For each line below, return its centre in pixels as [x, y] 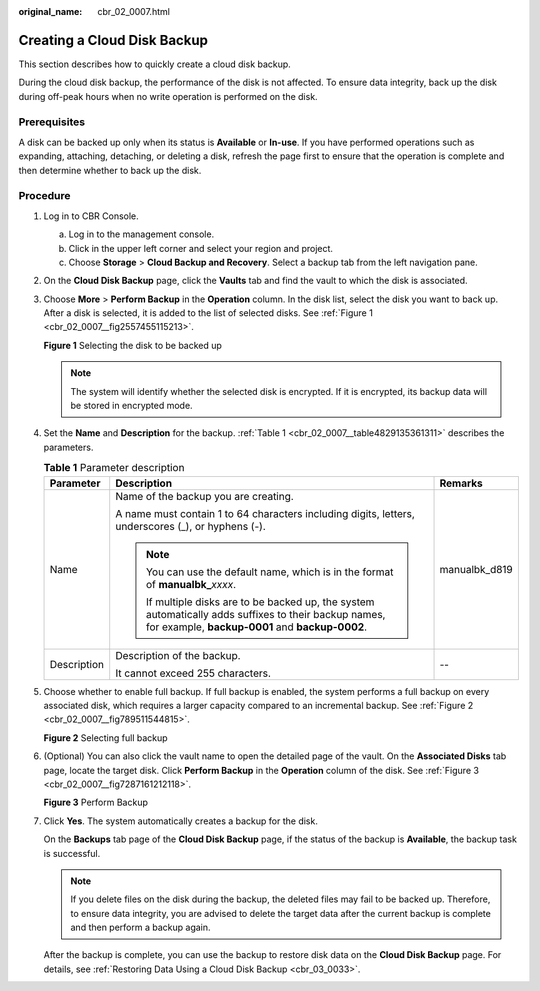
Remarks [461, 483]
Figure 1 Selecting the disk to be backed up [132, 345]
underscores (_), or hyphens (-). [190, 526]
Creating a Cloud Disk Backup [113, 40]
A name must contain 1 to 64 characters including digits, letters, [265, 513]
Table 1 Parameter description [114, 468]
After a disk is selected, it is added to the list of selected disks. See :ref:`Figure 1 [208, 313]
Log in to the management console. [141, 234]
